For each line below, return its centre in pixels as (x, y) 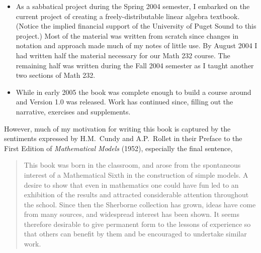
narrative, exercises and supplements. (73, 111)
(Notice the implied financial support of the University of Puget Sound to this (136, 26)
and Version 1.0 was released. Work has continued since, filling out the (124, 102)
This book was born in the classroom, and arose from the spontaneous (132, 165)
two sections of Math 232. (56, 75)
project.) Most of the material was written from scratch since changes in (127, 35)
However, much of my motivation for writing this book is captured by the (117, 128)
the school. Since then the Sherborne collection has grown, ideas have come (140, 204)
